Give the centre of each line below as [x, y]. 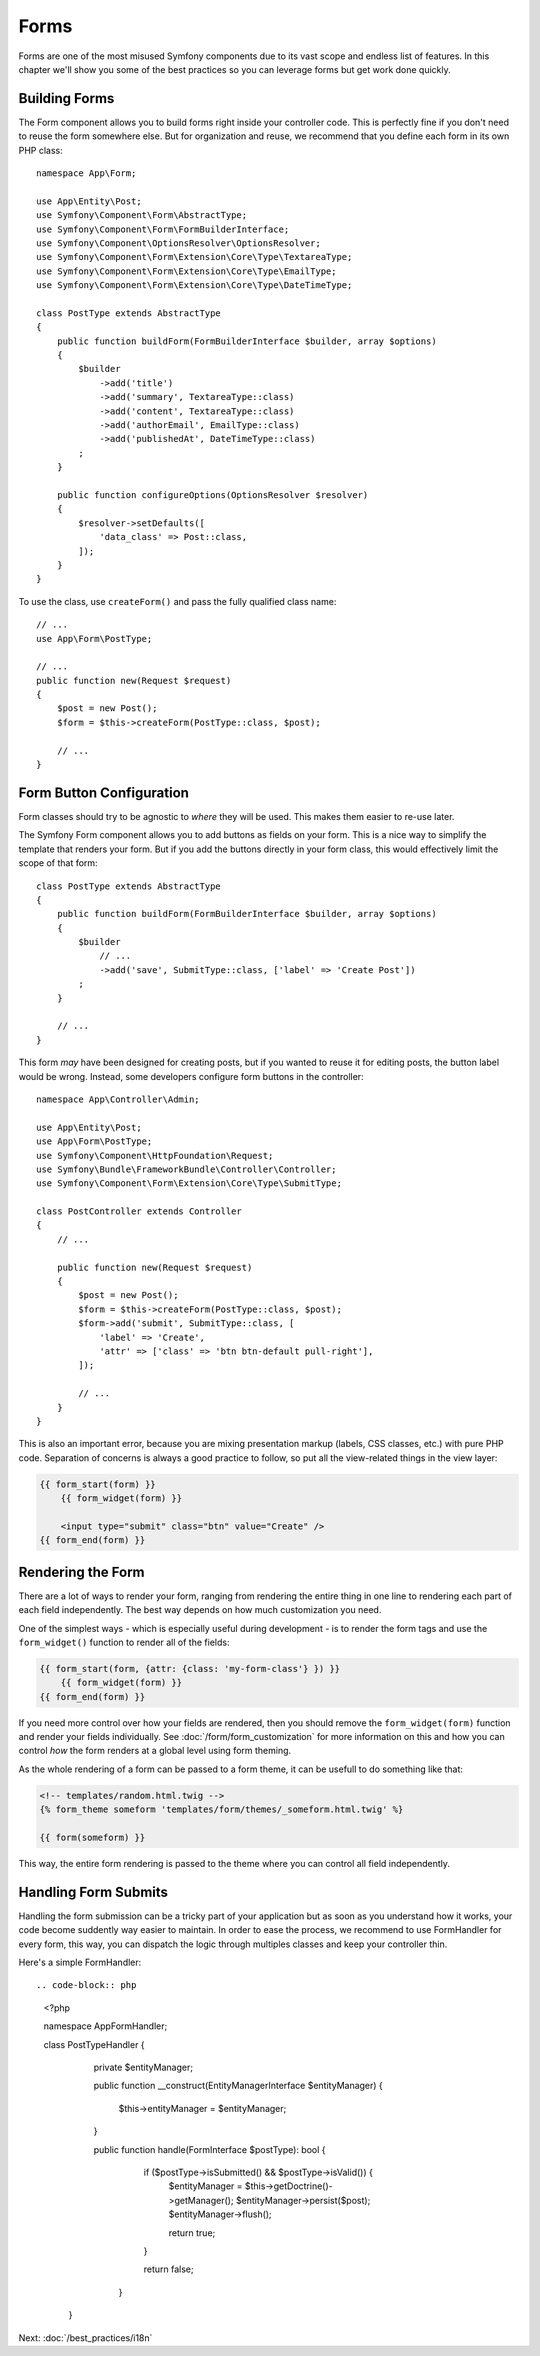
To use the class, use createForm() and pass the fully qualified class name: [177, 601]
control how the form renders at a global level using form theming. [155, 1751]
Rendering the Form [81, 1571]
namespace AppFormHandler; [105, 2026]
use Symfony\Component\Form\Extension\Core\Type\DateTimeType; [194, 285]
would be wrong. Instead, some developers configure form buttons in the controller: [191, 1076]
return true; [192, 2232]
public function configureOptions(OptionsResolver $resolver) [212, 495]
